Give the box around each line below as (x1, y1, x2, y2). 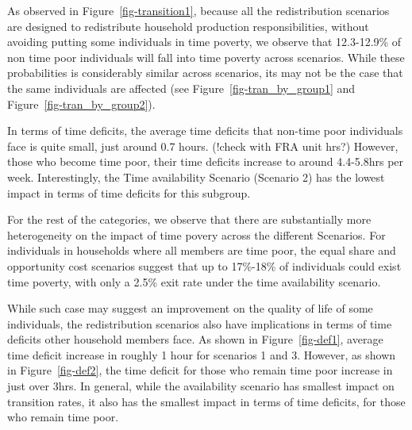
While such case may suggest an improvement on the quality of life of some (7, 300, 373, 317)
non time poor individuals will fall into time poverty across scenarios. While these (7, 48, 405, 65)
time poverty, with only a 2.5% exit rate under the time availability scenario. (7, 273, 381, 290)
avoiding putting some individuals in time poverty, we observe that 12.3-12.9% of (7, 33, 402, 50)
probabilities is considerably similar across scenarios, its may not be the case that (7, 64, 403, 81)
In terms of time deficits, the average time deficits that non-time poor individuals (7, 122, 403, 139)
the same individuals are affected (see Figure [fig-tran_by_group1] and (7, 79, 356, 96)
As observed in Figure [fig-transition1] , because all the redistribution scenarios (7, 2, 390, 18)
